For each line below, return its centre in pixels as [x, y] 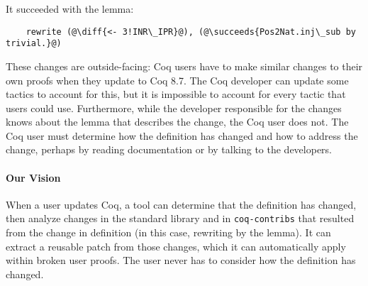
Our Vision [33, 177]
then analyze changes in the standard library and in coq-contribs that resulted [180, 218]
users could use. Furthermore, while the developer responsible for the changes [174, 108]
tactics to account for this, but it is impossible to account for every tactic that [176, 94]
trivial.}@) [34, 44]
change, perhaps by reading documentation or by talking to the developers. [169, 149]
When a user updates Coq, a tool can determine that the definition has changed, [181, 204]
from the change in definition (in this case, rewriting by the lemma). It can [168, 232]
